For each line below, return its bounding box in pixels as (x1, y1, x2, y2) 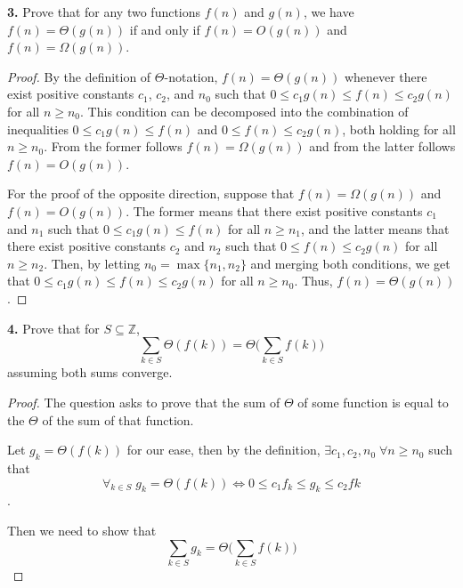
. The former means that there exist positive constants (126, 201, 423, 220)
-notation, (164, 67, 218, 85)
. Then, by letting (44, 254, 141, 272)
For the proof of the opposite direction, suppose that (7, 184, 295, 203)
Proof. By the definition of (7, 67, 151, 85)
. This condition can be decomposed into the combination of (80, 101, 409, 120)
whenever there (344, 67, 427, 85)
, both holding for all (342, 119, 456, 138)
